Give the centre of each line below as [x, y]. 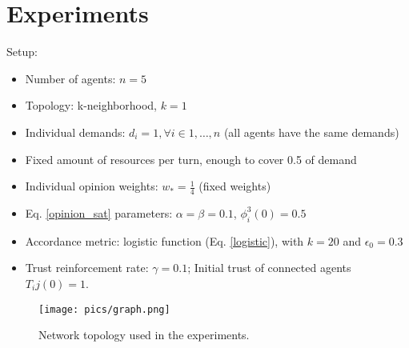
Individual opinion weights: [92, 186]
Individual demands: [75, 132]
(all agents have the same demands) [311, 132]
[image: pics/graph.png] [104, 309]
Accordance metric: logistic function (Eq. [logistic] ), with [164, 240]
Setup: [22, 52]
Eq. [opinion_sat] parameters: [99, 212]
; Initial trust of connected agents [269, 268]
